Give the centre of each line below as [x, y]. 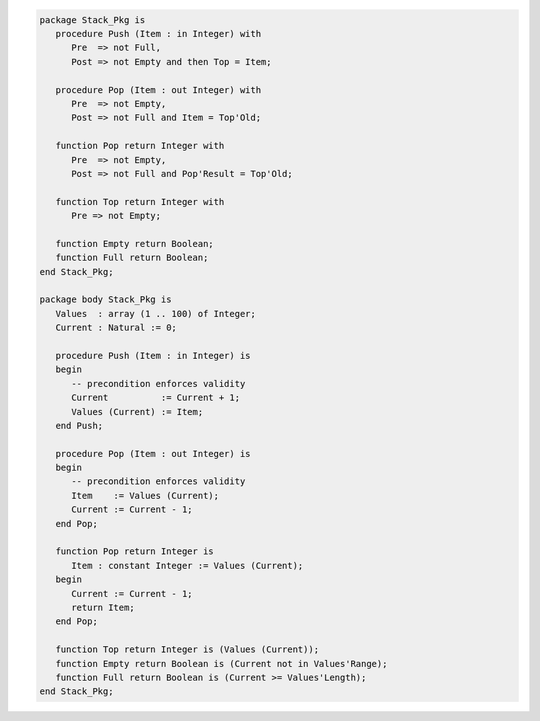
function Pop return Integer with [140, 146]
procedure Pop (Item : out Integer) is [153, 453]
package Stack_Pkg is [92, 19]
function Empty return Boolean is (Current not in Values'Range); [221, 663]
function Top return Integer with [140, 201]
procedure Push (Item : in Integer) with [158, 33]
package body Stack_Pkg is [105, 299]
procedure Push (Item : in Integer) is [153, 355]
